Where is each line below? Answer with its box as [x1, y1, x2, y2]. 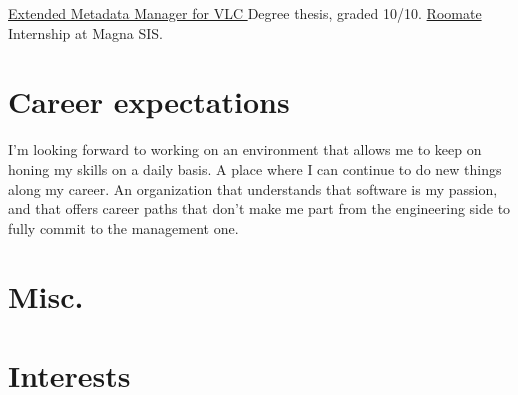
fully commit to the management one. [8, 217, 239, 238]
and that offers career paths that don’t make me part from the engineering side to [8, 198, 511, 219]
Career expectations [8, 81, 290, 122]
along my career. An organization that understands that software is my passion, [8, 178, 498, 199]
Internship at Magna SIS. [8, 22, 163, 43]
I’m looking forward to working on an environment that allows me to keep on [8, 139, 482, 160]
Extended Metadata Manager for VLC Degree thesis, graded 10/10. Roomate [8, 3, 482, 23]
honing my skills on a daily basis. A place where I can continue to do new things [8, 158, 502, 179]
